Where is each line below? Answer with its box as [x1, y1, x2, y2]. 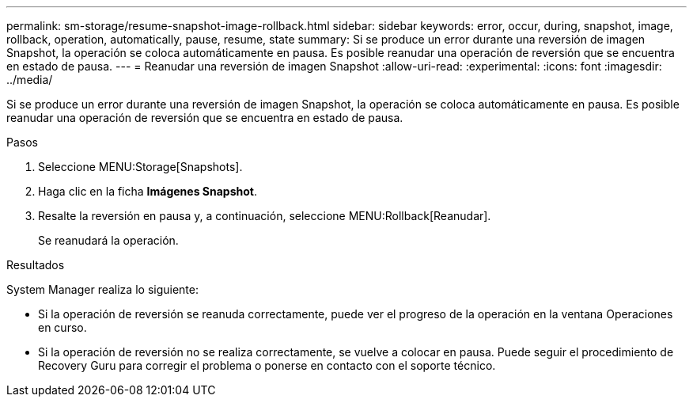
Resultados [6, 258, 65, 272]
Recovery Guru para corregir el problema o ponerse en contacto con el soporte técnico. [38, 359, 496, 372]
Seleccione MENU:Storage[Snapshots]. [38, 160, 243, 173]
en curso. [38, 321, 87, 334]
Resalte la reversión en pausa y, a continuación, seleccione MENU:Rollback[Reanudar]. [38, 209, 491, 222]
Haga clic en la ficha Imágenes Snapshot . [38, 184, 257, 198]
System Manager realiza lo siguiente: [6, 283, 199, 296]
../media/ [6, 73, 53, 86]
